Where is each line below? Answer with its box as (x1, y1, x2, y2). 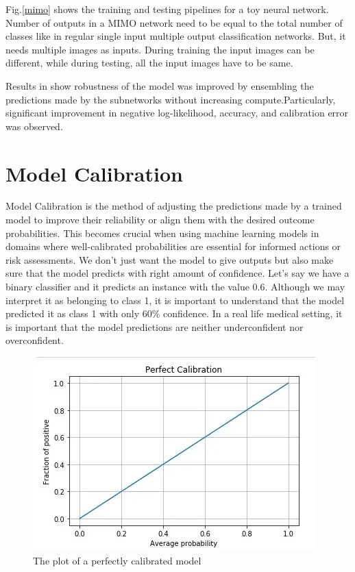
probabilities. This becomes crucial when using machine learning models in (5, 225, 319, 240)
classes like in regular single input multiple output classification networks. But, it (5, 29, 346, 43)
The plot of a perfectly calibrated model (33, 553, 201, 567)
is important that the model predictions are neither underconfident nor (5, 319, 304, 334)
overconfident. (5, 333, 64, 347)
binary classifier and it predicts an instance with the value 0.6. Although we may (5, 279, 345, 294)
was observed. (5, 119, 63, 133)
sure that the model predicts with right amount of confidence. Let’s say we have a (5, 266, 350, 280)
